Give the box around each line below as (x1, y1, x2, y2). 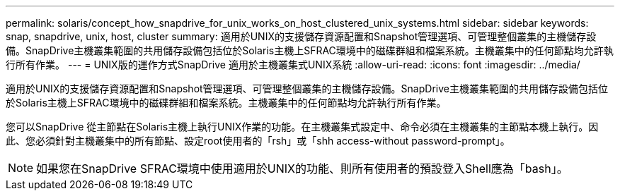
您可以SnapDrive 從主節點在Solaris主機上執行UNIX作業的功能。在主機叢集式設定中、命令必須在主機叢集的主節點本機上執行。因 (6, 121, 599, 133)
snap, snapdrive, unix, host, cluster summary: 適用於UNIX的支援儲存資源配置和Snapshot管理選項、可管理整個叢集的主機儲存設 (6, 30, 597, 42)
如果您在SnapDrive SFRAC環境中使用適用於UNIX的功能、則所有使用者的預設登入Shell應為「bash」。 (36, 161, 568, 176)
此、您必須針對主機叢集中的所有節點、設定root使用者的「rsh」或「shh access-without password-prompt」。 (6, 135, 510, 147)
